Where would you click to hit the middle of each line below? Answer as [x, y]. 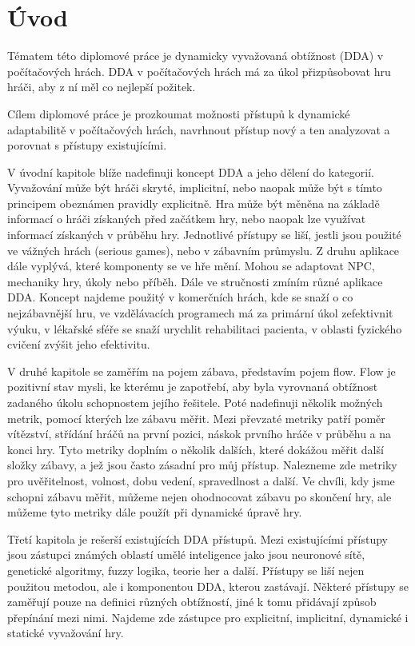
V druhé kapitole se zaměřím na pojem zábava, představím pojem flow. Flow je [202, 371]
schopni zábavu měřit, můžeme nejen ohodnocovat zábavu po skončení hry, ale [200, 496]
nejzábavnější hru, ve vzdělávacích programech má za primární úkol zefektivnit [200, 313]
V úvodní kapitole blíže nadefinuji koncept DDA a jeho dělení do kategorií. [191, 171]
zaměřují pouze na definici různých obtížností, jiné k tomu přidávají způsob [192, 602]
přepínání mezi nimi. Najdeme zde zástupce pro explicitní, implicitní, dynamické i [208, 617]
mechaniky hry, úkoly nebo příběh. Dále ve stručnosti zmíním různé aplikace [195, 281]
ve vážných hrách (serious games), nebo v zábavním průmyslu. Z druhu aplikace [204, 250]
